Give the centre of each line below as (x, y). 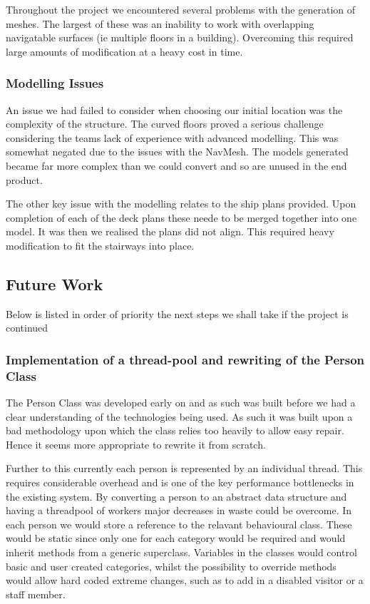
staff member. (36, 594)
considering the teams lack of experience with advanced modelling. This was (172, 137)
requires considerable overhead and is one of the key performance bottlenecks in (180, 482)
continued (27, 328)
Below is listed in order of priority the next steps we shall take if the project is (177, 313)
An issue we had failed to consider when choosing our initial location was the (174, 109)
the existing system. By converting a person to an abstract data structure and (176, 496)
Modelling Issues (55, 83)
